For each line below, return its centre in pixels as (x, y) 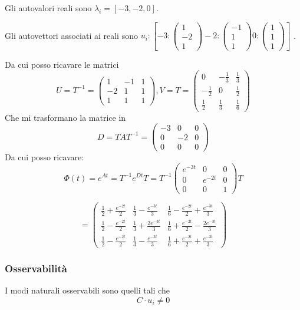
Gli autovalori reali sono (48, 8)
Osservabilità (36, 268)
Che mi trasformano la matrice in (65, 117)
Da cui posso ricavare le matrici (62, 64)
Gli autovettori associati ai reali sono (71, 35)
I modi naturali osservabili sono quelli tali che (87, 290)
